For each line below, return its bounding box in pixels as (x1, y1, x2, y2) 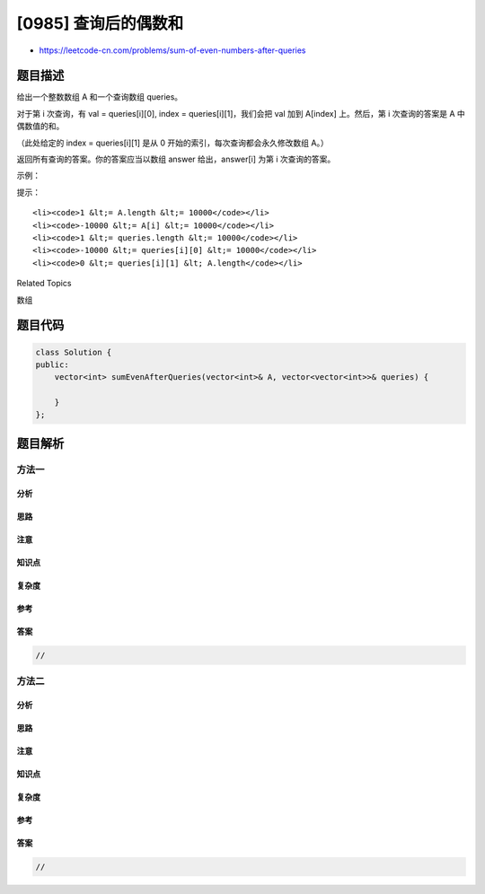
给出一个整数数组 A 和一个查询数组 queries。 (16, 92, 183, 102)
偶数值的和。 (16, 121, 65, 132)
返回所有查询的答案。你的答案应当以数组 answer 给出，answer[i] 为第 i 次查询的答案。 (16, 153, 336, 165)
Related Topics (16, 278, 72, 289)
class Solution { (35, 346, 112, 357)
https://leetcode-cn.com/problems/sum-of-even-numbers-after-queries (39, 45, 306, 56)
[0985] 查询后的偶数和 (16, 13, 184, 33)
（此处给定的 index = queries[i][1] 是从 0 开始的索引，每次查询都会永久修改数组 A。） (16, 137, 329, 148)
